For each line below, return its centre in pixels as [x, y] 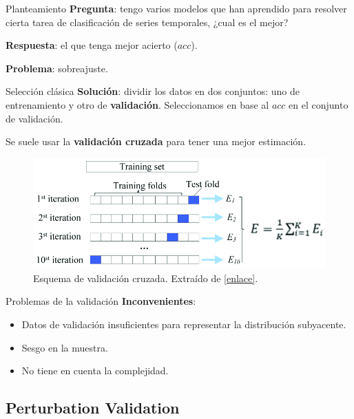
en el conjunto [319, 104]
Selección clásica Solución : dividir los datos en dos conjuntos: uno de [153, 91]
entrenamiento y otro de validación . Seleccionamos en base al [137, 104]
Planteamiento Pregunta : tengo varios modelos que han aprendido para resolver [176, 8]
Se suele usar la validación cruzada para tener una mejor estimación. [156, 141]
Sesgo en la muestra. [65, 347]
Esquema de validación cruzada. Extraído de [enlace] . [146, 278]
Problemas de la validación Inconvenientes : [101, 301]
